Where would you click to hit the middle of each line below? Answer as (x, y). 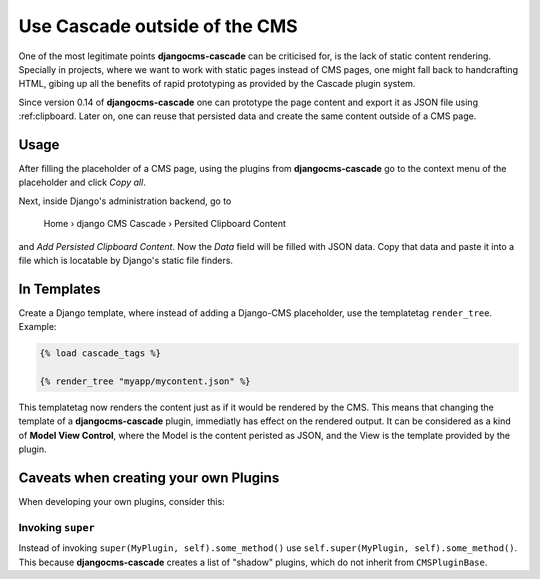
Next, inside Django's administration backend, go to (125, 201)
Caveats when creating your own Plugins (149, 478)
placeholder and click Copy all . (82, 182)
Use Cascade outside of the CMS (158, 26)
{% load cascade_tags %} (100, 353)
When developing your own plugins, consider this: (121, 502)
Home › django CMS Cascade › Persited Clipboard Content (165, 224)
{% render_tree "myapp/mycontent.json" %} (145, 381)
